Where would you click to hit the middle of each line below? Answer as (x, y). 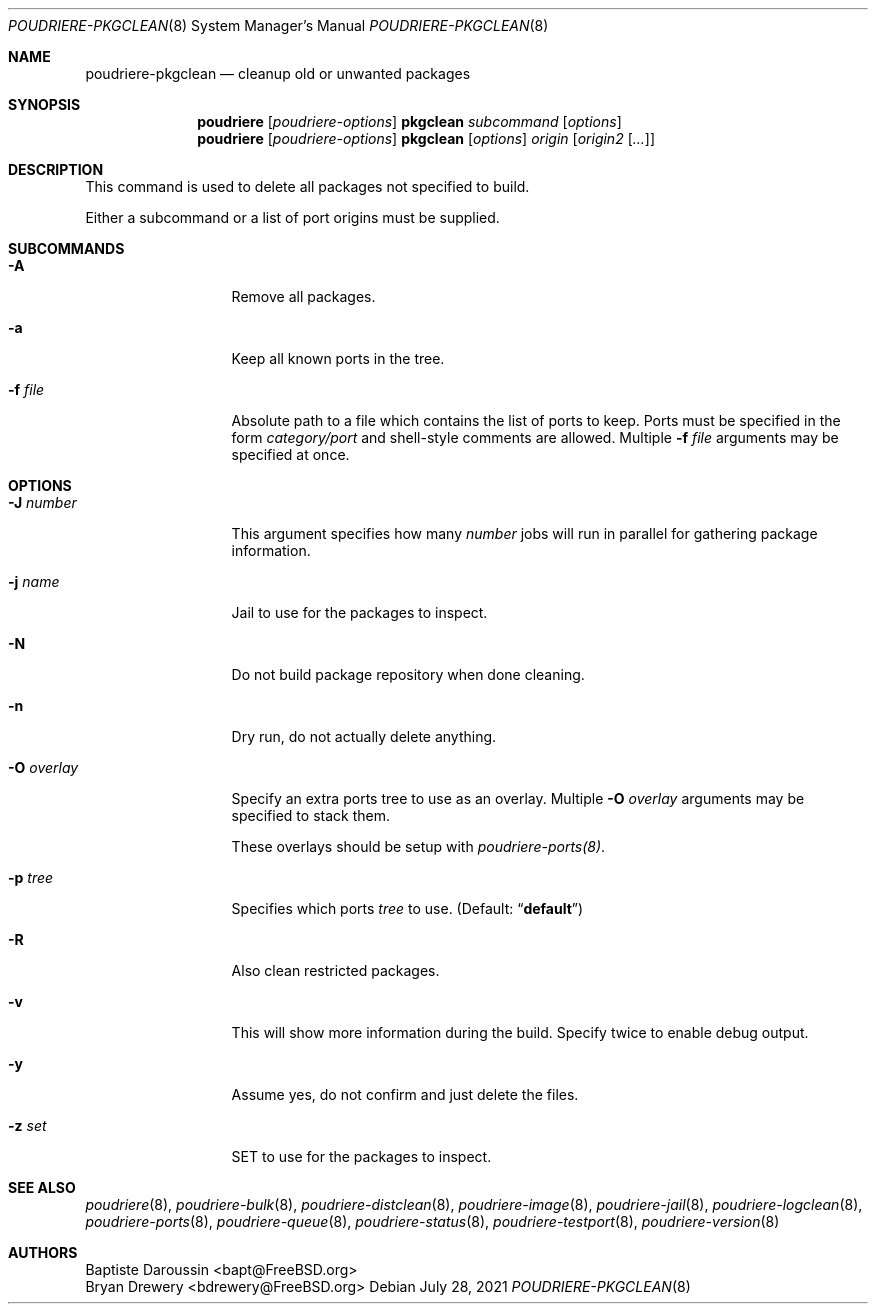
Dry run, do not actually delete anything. (364, 736)
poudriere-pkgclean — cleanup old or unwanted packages (278, 73)
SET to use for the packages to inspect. (361, 1156)
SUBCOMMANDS (66, 248)
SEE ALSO (42, 1187)
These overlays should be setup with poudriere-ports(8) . (418, 846)
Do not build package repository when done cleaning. (408, 674)
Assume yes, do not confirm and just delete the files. (405, 1094)
